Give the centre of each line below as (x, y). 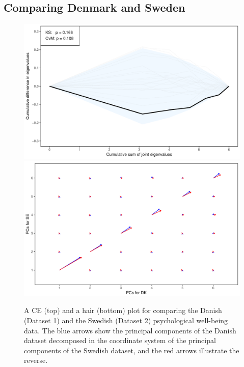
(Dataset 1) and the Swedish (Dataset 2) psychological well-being (126, 320)
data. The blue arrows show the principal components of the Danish (130, 330)
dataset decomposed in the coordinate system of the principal (120, 340)
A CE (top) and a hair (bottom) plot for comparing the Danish (123, 310)
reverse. (36, 360)
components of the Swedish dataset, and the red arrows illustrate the (132, 350)
